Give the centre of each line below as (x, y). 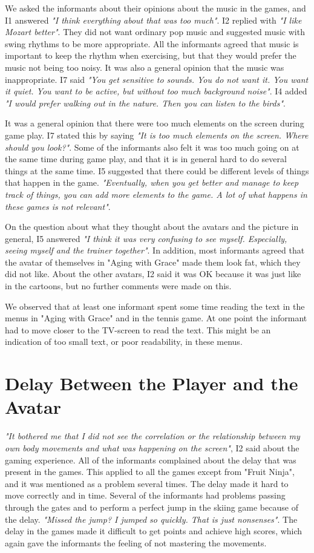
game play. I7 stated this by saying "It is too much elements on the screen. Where (157, 135)
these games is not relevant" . (58, 206)
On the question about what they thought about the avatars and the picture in (152, 227)
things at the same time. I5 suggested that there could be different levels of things (157, 170)
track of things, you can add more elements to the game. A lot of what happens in (156, 194)
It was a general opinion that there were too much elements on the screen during (155, 123)
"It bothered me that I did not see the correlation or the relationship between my (152, 436)
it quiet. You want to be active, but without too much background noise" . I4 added (156, 91)
